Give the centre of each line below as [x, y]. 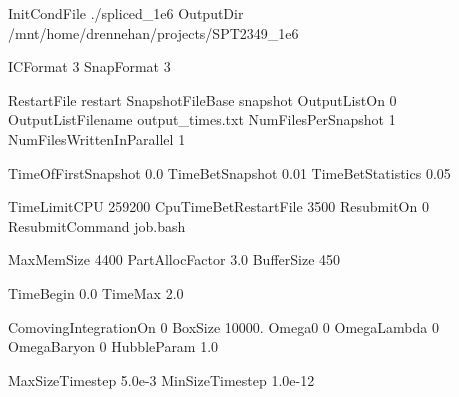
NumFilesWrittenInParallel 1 [97, 138]
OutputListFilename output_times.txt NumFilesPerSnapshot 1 [202, 119]
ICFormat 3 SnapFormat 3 [89, 66]
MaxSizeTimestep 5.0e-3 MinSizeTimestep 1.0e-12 [161, 379]
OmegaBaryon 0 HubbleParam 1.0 [113, 346]
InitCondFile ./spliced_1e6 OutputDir [126, 13]
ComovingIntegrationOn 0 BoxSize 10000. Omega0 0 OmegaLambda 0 [223, 326]
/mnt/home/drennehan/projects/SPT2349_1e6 [153, 32]
